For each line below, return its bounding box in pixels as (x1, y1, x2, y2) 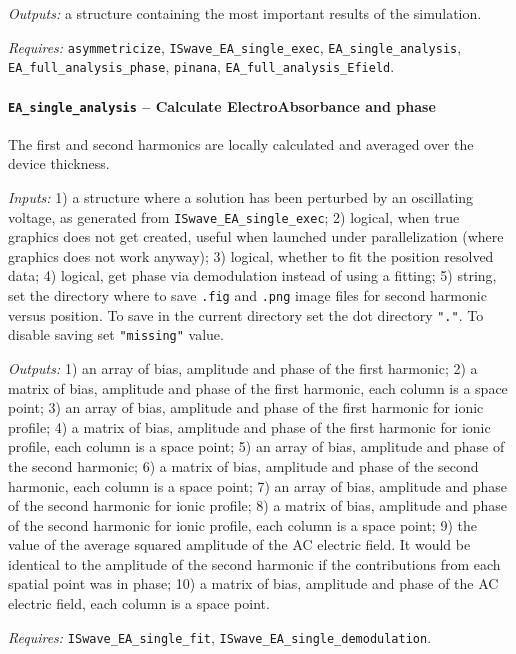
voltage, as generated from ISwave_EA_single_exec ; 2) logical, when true (8, 206, 460, 227)
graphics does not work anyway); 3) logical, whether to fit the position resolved (8, 245, 494, 266)
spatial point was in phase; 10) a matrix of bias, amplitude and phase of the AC (8, 573, 499, 594)
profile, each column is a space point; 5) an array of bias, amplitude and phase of (8, 436, 505, 457)
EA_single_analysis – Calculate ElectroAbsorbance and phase (8, 95, 436, 116)
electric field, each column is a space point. (8, 593, 270, 614)
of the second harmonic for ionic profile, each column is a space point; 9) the (8, 514, 477, 535)
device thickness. (8, 153, 110, 174)
